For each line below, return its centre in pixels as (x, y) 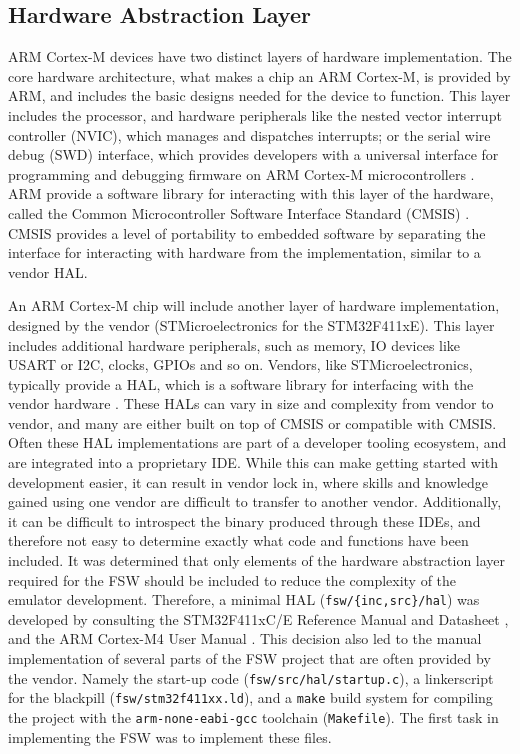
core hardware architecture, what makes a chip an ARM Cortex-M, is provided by (259, 75)
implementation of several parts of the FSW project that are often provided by (249, 658)
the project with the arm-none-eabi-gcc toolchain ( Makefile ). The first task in (253, 716)
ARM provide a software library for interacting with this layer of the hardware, (251, 193)
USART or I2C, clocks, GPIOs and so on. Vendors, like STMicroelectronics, (240, 364)
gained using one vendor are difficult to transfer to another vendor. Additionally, (255, 501)
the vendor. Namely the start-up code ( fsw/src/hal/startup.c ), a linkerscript (251, 677)
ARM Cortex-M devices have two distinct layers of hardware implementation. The (260, 56)
